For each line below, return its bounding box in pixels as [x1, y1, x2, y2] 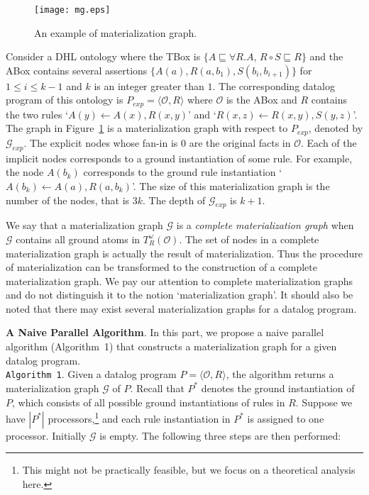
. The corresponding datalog [212, 78, 335, 93]
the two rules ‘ [6, 106, 68, 121]
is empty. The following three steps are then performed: [99, 428, 341, 443]
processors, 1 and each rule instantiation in [48, 409, 231, 426]
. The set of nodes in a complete [179, 231, 319, 246]
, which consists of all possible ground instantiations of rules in [12, 394, 285, 409]
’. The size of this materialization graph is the [131, 178, 330, 193]
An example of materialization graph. [34, 25, 197, 40]
